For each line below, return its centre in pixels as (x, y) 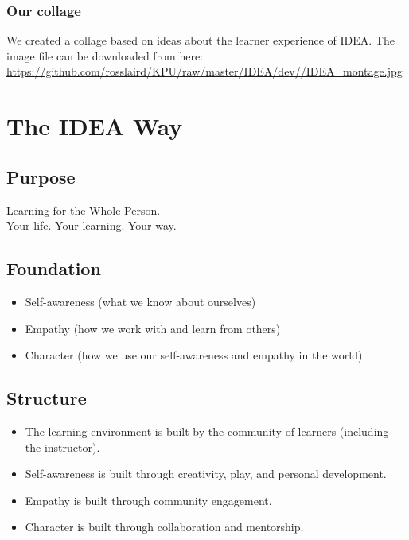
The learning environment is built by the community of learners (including (207, 431)
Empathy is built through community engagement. (148, 500)
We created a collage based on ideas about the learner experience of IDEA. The (201, 40)
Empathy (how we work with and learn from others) (153, 328)
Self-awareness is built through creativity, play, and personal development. (206, 474)
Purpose (41, 176)
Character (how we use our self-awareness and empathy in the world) (194, 355)
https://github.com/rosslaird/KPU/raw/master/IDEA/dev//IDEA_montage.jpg (204, 71)
